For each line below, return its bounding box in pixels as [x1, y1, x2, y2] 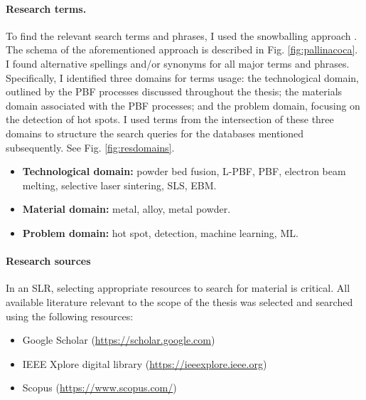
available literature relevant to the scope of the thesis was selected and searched [6, 294, 353, 309]
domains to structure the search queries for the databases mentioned [6, 125, 304, 140]
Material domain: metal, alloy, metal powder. [22, 201, 231, 216]
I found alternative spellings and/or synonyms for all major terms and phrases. [6, 56, 350, 70]
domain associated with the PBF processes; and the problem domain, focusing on [6, 98, 360, 112]
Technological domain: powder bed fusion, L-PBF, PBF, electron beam [22, 164, 346, 179]
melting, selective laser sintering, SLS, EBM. [22, 177, 217, 192]
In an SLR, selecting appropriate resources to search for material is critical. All [6, 280, 350, 295]
